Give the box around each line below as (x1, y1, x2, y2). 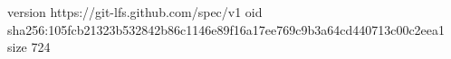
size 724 (7, 38, 51, 56)
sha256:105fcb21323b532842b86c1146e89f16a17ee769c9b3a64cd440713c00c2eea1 (7, 20, 446, 38)
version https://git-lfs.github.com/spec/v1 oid (7, 3, 263, 21)
